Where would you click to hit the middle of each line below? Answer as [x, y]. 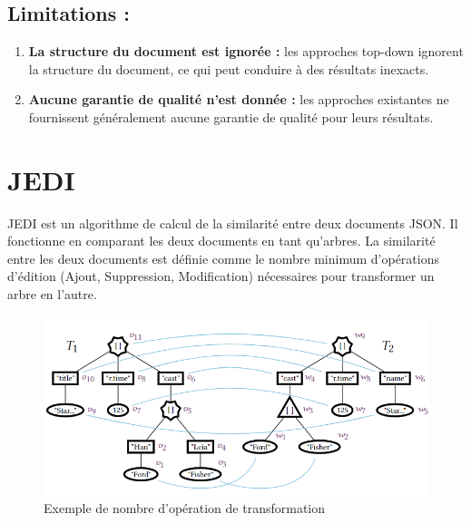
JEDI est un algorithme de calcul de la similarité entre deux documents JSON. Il [233, 223]
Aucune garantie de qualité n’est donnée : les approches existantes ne [239, 99]
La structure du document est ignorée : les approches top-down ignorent [246, 51]
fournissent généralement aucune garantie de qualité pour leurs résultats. [231, 116]
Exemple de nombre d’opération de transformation [185, 508]
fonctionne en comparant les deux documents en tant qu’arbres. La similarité [221, 241]
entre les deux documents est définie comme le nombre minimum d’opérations [223, 258]
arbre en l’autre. [52, 294]
